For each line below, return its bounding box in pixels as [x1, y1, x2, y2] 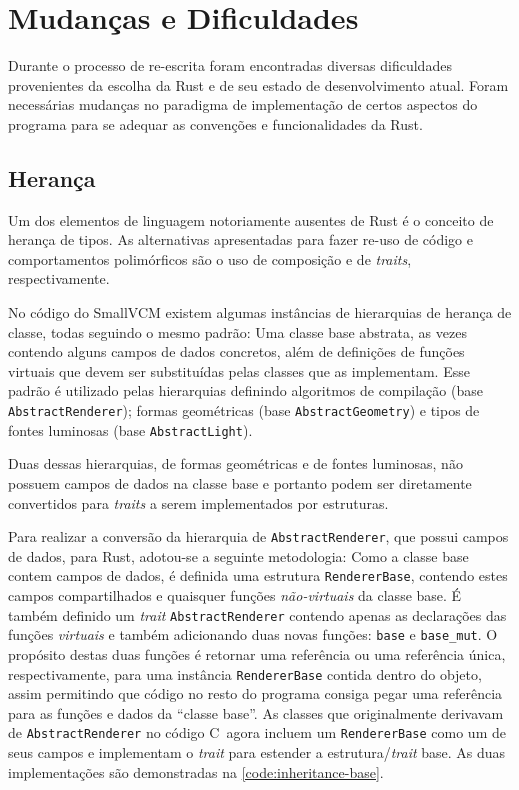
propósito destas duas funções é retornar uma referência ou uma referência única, [8, 643, 506, 664]
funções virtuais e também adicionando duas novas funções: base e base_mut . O [8, 624, 498, 645]
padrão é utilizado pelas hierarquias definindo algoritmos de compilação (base [8, 380, 483, 401]
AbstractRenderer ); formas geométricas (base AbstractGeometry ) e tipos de [8, 400, 480, 421]
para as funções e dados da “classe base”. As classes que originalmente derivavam [8, 702, 504, 723]
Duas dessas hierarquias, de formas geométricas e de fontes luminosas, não [8, 453, 463, 474]
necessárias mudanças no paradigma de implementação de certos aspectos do [8, 94, 478, 115]
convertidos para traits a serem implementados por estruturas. [8, 492, 389, 513]
